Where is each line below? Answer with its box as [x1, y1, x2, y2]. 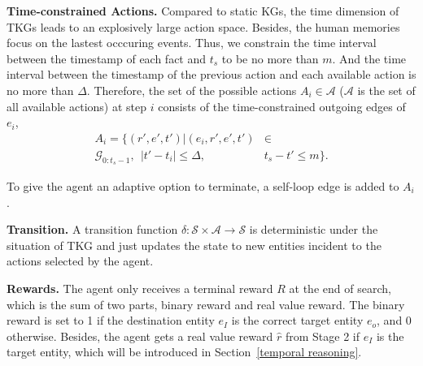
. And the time [332, 50, 407, 67]
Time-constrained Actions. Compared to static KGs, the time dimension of [7, 2, 399, 19]
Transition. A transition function [7, 221, 178, 238]
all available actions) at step [7, 97, 147, 114]
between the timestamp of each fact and [7, 50, 207, 67]
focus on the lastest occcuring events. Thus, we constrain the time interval [7, 34, 377, 51]
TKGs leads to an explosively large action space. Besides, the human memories [7, 18, 400, 35]
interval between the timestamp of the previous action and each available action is [7, 66, 416, 83]
